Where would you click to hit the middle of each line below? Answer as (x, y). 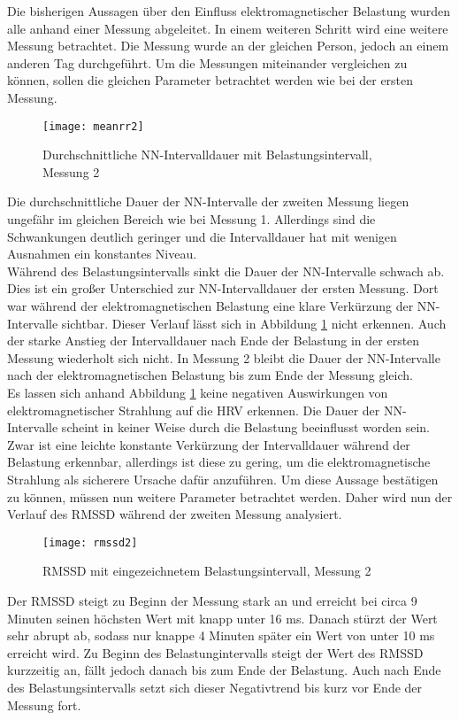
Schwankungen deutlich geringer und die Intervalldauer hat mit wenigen (202, 236)
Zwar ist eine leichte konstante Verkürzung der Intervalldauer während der (209, 444)
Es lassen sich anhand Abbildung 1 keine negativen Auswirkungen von (198, 392)
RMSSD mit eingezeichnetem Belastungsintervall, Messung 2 (207, 571)
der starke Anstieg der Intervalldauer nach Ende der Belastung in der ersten (214, 341)
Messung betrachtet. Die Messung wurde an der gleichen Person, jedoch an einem (228, 46)
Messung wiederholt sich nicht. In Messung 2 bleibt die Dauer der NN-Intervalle (224, 357)
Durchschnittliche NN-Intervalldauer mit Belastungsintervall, (207, 155)
